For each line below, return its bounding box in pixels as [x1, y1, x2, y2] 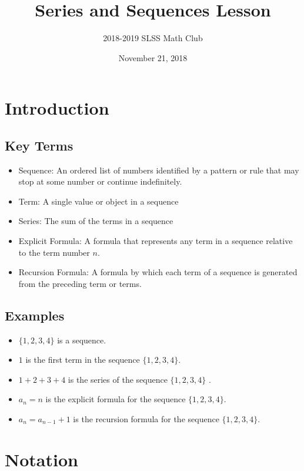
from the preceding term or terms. [18, 277, 142, 289]
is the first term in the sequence [25, 353, 140, 366]
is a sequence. [57, 333, 106, 346]
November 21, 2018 [118, 51, 188, 64]
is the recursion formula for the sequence [73, 413, 219, 425]
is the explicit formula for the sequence [45, 393, 186, 405]
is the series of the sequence [68, 373, 168, 385]
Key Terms [5, 136, 74, 154]
